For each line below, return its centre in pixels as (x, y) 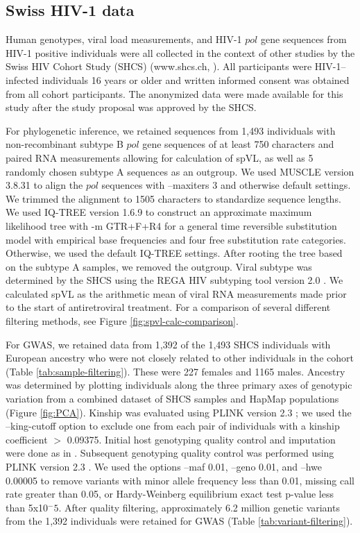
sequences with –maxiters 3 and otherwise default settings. (226, 185)
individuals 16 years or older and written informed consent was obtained (196, 79)
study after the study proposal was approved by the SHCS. (131, 107)
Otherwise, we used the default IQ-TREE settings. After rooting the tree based (174, 253)
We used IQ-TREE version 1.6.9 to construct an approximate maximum (159, 212)
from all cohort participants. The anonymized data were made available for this (174, 93)
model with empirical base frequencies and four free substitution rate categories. (176, 239)
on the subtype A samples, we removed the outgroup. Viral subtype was (159, 266)
